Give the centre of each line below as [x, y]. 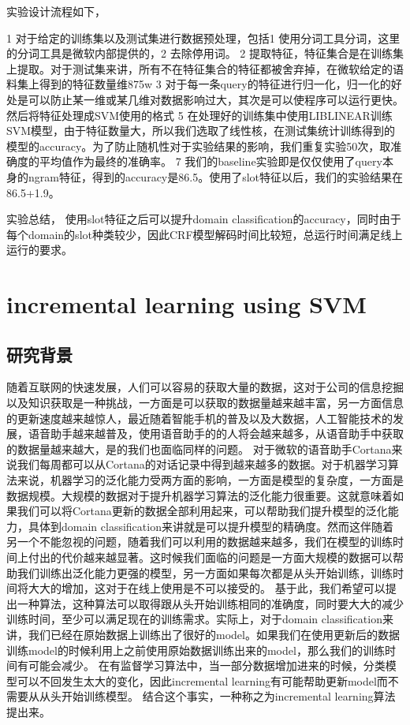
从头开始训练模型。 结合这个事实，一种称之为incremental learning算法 [217, 696]
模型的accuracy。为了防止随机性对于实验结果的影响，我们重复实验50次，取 [199, 146]
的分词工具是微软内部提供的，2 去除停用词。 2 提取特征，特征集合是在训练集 [205, 53]
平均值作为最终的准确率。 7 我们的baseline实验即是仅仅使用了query [211, 161]
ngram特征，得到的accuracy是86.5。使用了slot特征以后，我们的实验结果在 [215, 176]
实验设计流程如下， [56, 11]
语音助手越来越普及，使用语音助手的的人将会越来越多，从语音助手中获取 [216, 434]
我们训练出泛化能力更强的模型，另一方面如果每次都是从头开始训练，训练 [205, 572]
